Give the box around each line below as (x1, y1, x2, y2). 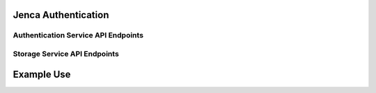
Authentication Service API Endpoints (13, 31, 144, 40)
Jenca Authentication (13, 9, 109, 21)
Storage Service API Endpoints (13, 49, 120, 58)
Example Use (13, 68, 71, 80)
